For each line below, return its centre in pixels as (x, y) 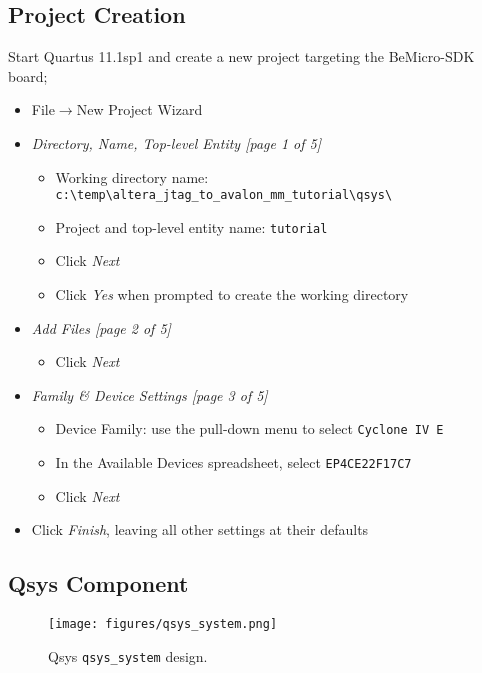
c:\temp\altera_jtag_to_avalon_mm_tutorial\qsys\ (224, 195)
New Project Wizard (139, 109)
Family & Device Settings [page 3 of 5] (149, 394)
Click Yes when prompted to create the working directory (232, 294)
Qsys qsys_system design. (128, 655)
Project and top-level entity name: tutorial (191, 226)
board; (28, 75)
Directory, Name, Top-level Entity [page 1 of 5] (176, 142)
